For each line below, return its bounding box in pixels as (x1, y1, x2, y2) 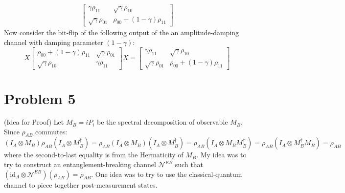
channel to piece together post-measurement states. (4, 179, 158, 190)
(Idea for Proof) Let (4, 117, 64, 127)
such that (175, 159, 204, 170)
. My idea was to (196, 150, 247, 160)
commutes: (35, 126, 68, 136)
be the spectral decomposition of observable (97, 117, 228, 127)
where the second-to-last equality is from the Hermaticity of (4, 150, 184, 160)
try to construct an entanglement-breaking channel (4, 159, 156, 170)
